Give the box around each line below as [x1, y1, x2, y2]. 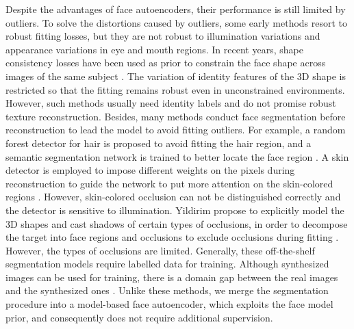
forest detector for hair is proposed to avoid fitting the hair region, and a [5, 135, 312, 150]
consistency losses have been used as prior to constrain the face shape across [5, 55, 326, 70]
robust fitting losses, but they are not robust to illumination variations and [5, 29, 320, 43]
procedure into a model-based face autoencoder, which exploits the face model [5, 297, 333, 311]
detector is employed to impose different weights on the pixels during [5, 163, 295, 177]
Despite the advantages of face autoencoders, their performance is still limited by [5, 2, 346, 16]
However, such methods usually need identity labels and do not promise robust [5, 96, 336, 110]
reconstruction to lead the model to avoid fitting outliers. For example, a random [5, 122, 346, 137]
